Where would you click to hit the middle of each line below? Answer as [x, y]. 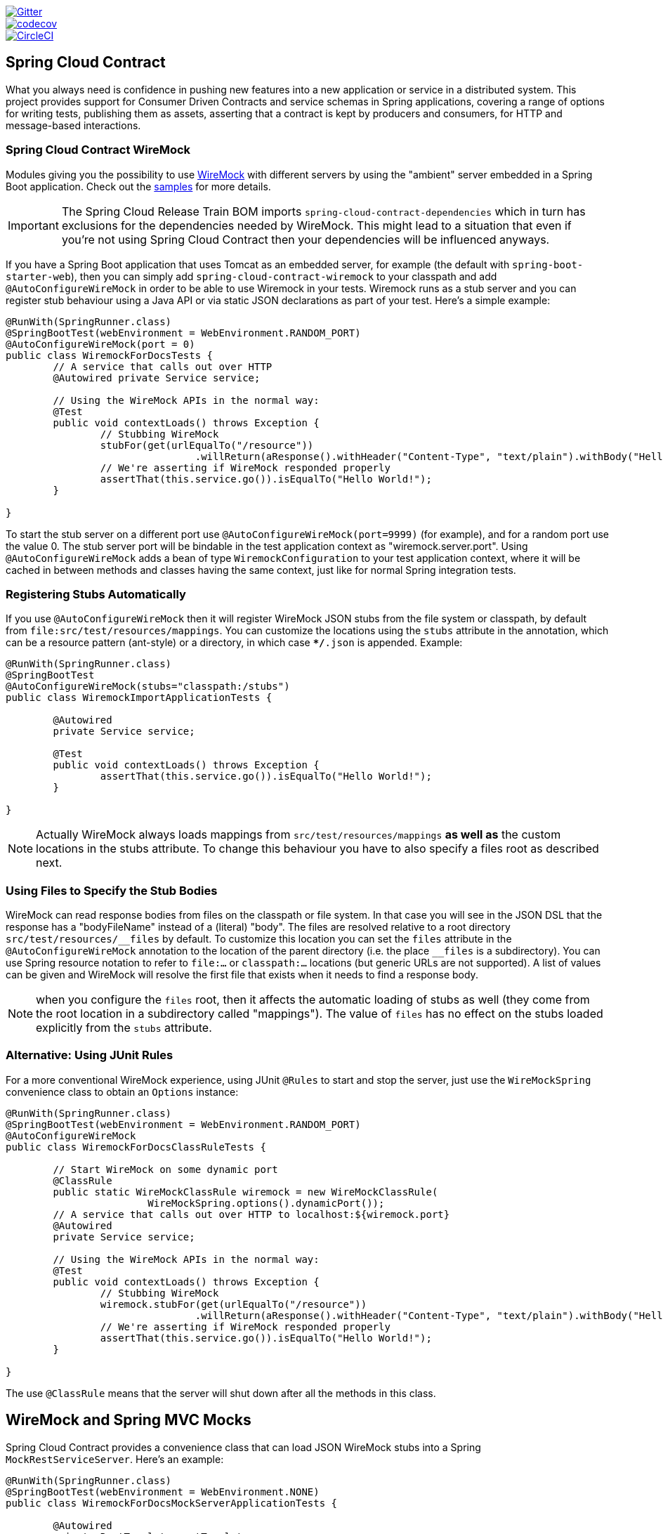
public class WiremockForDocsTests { [110, 355]
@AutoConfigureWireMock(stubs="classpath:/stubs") [148, 687]
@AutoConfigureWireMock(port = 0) [100, 344]
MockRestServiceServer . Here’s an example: [115, 1459]
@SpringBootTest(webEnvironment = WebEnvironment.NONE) [163, 1492]
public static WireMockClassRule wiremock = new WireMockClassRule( [245, 1192]
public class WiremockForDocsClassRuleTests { [136, 1147]
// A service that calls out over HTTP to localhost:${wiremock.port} [251, 1214]
